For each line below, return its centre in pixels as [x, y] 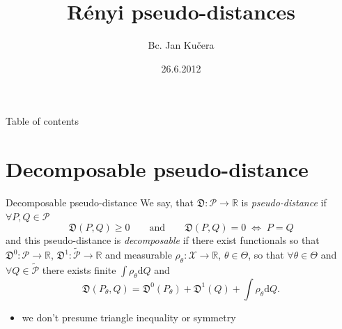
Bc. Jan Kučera [181, 45]
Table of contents [42, 121]
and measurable [139, 255]
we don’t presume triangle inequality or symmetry [129, 317]
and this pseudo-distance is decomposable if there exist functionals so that [163, 240]
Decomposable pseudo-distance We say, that [100, 202]
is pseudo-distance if [284, 202]
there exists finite [79, 270]
